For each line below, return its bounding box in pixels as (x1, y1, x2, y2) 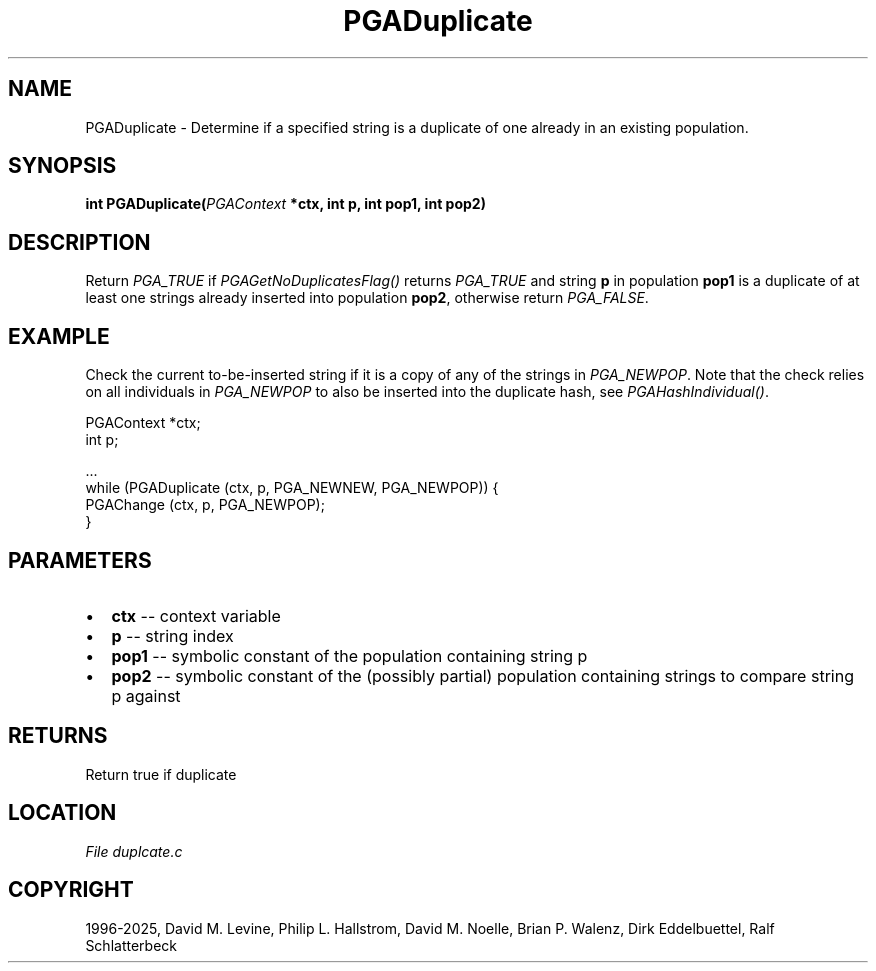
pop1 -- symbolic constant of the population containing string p (111, 645, 588, 666)
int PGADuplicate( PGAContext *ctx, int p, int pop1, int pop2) (85, 195, 486, 213)
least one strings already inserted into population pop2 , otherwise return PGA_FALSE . (85, 289, 649, 307)
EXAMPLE (8, 323, 110, 349)
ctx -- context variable (111, 605, 281, 626)
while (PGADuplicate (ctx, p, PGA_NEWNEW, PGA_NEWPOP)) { (85, 479, 499, 497)
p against (111, 685, 181, 706)
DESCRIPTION (8, 229, 151, 255)
